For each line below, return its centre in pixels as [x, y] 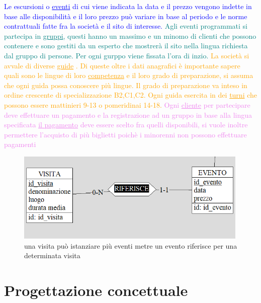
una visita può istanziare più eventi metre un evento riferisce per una [131, 245]
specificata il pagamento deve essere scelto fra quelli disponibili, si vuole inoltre [126, 125]
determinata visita [52, 255]
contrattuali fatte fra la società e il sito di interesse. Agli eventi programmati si [126, 26]
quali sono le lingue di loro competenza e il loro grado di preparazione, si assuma [129, 75]
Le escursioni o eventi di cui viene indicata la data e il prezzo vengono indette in [128, 6]
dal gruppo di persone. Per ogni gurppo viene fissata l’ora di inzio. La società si [127, 55]
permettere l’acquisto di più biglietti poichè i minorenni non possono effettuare [125, 134]
